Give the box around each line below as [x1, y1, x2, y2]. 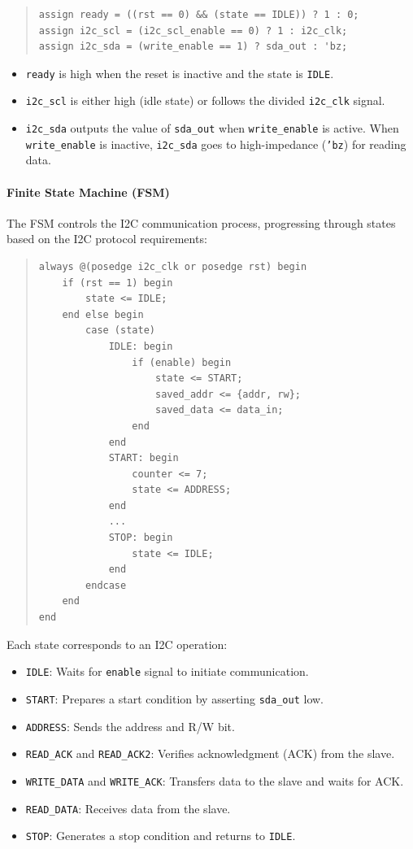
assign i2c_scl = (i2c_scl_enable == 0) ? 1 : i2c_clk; [38, 24, 348, 37]
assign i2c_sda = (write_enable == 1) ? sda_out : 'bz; [38, 41, 348, 53]
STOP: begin [108, 532, 173, 544]
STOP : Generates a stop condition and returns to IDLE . [25, 827, 296, 844]
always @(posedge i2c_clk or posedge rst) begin [38, 260, 307, 272]
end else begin [62, 308, 144, 320]
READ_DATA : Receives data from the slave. [25, 799, 231, 816]
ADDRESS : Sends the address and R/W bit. [25, 717, 235, 734]
